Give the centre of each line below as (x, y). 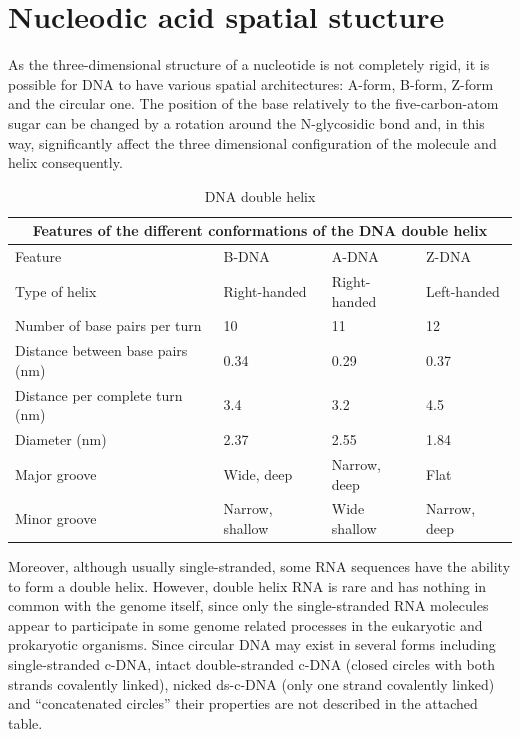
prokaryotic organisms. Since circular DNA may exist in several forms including (252, 644)
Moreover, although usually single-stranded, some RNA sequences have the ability (259, 566)
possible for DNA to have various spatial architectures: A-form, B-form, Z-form (251, 83)
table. (25, 722)
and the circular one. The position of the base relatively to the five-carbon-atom (253, 103)
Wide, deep (258, 473)
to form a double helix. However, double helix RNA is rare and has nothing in (247, 585)
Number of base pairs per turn (108, 325)
